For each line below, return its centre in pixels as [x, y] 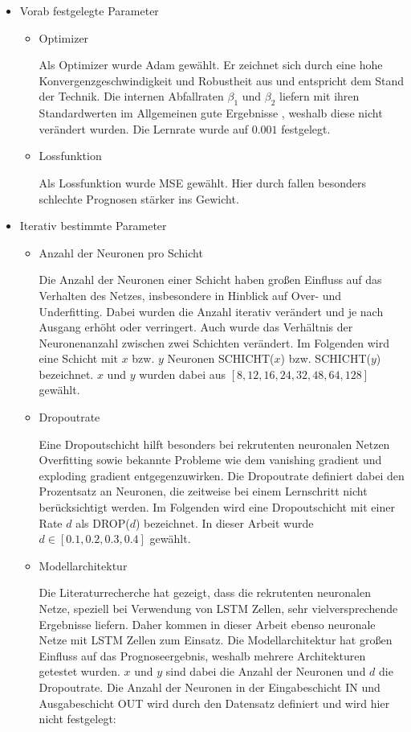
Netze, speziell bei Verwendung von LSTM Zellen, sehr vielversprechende [218, 609]
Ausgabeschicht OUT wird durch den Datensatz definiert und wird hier [214, 703]
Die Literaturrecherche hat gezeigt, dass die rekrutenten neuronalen [205, 592]
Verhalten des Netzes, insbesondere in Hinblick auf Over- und [190, 295]
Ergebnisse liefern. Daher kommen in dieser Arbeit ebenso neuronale [207, 624]
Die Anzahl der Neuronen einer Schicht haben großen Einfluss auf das [210, 280]
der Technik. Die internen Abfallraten [131, 96]
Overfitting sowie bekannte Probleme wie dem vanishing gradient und [210, 460]
